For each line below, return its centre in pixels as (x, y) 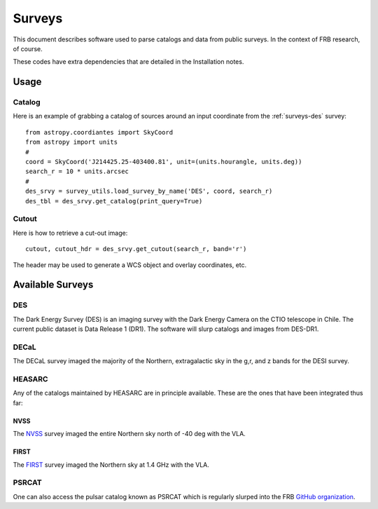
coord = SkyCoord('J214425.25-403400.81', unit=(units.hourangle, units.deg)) (164, 162)
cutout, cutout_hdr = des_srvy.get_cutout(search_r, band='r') (136, 249)
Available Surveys (53, 285)
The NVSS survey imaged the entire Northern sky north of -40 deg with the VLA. (129, 434)
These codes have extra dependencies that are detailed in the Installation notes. (128, 62)
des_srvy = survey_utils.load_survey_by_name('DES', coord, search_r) (149, 191)
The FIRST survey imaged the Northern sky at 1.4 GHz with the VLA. (111, 464)
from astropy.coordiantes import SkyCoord (99, 132)
